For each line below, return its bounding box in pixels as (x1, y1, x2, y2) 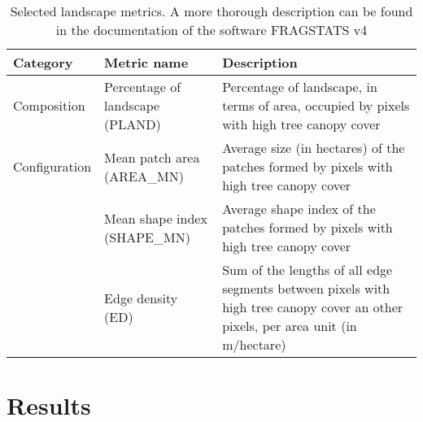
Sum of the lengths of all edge (222, 260, 393, 279)
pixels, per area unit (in (222, 316, 357, 335)
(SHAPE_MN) (104, 227, 190, 246)
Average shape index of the (222, 199, 376, 218)
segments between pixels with (222, 279, 390, 298)
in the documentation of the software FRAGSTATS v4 (55, 20, 368, 39)
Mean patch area (104, 147, 200, 167)
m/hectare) (222, 335, 286, 354)
